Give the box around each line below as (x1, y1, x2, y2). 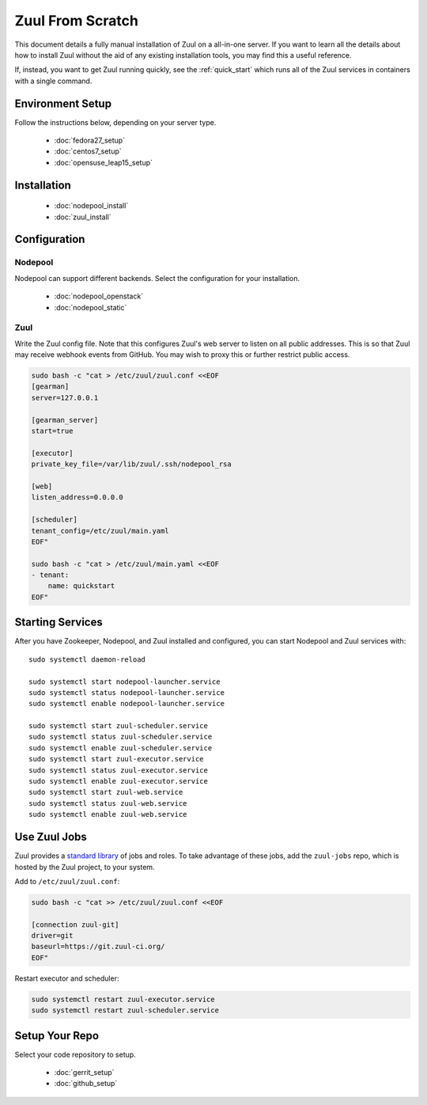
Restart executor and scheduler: (14, 974, 119, 983)
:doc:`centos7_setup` (54, 146, 122, 156)
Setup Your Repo (14, 1029, 99, 1042)
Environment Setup (14, 97, 112, 110)
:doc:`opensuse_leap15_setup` (54, 158, 153, 167)
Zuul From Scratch (14, 12, 138, 29)
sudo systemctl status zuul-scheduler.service (28, 732, 213, 742)
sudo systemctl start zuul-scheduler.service (28, 721, 209, 731)
